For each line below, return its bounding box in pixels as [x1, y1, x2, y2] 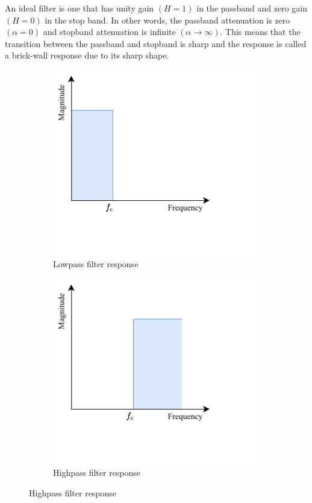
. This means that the [220, 25, 301, 38]
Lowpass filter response [53, 258, 139, 270]
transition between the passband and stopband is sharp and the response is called [5, 37, 307, 49]
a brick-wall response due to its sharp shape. [5, 49, 169, 62]
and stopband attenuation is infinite [43, 25, 176, 38]
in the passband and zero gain [196, 2, 308, 14]
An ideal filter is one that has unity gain [5, 2, 154, 14]
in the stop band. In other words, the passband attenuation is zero [45, 13, 290, 26]
